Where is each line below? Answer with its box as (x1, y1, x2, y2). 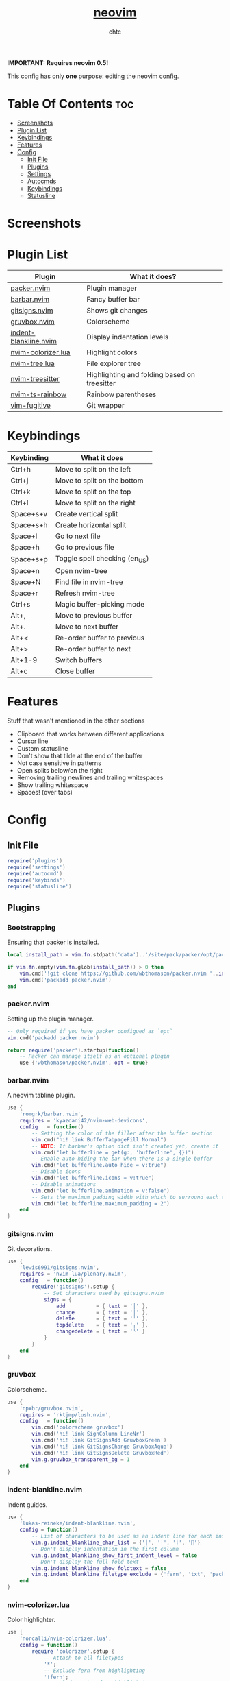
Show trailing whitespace (16, 781, 89, 789)
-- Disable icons (31, 1168, 81, 1175)
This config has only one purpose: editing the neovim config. (7, 72, 179, 80)
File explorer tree (86, 359, 142, 368)
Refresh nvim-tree (55, 588, 115, 598)
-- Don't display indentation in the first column (31, 1545, 179, 1552)
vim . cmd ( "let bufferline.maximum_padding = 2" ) (31, 1200, 170, 1207)
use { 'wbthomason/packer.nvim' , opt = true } (19, 1059, 149, 1067)
